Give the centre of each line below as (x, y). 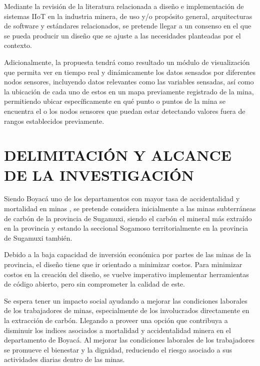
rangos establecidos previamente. (54, 121)
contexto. (18, 45)
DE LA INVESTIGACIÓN (99, 175)
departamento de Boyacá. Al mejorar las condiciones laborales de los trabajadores (129, 340)
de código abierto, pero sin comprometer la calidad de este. (94, 284)
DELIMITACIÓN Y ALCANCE (118, 155)
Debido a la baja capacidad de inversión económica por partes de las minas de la (128, 254)
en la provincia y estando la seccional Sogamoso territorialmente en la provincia (126, 228)
